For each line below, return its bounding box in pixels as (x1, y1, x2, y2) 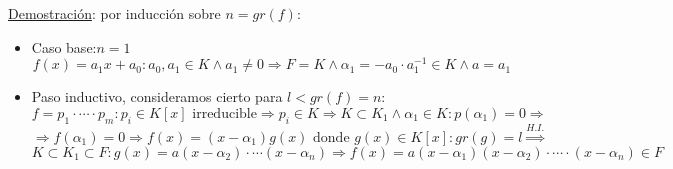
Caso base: (31, 36, 97, 57)
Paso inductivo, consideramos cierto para (31, 86, 283, 107)
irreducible (192, 107, 257, 122)
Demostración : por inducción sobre (8, 3, 221, 23)
